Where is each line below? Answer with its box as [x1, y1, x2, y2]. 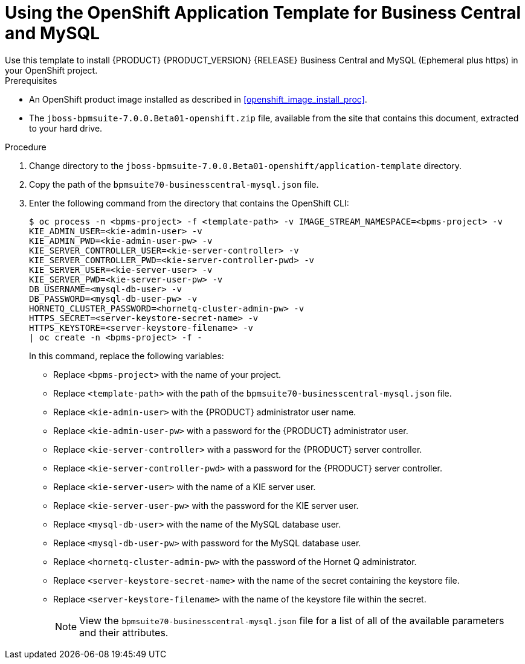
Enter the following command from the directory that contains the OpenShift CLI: [29, 197, 349, 208]
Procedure [5, 141, 47, 152]
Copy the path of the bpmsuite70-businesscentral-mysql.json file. [29, 179, 319, 190]
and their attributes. [79, 626, 169, 639]
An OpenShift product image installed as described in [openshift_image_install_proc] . [29, 94, 367, 104]
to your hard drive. [29, 123, 103, 133]
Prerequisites [5, 75, 57, 86]
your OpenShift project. [5, 65, 98, 75]
